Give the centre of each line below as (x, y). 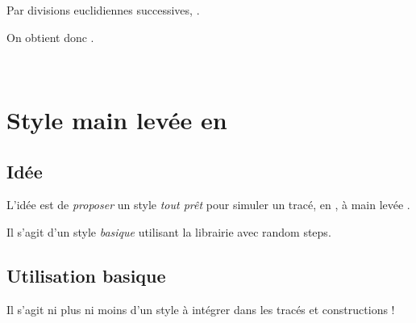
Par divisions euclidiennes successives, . (103, 10)
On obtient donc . (50, 37)
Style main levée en (117, 119)
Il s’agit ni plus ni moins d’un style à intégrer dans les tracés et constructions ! (201, 309)
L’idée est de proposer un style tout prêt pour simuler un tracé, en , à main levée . (208, 205)
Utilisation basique (86, 275)
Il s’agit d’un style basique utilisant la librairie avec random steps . (169, 231)
